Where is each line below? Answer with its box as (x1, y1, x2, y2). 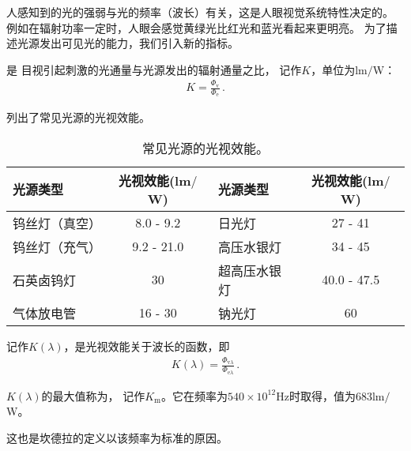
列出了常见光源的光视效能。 (6, 109, 150, 126)
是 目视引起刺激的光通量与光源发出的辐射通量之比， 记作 (6, 61, 302, 77)
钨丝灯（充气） (13, 237, 102, 256)
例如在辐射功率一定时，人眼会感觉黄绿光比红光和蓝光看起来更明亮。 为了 (6, 19, 386, 36)
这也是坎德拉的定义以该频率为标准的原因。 (6, 429, 228, 445)
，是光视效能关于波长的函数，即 (63, 337, 230, 354)
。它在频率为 (161, 387, 228, 404)
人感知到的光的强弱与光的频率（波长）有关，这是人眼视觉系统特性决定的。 (6, 4, 394, 20)
